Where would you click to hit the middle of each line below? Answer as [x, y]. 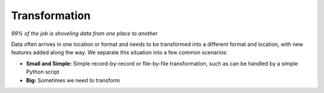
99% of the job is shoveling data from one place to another [85, 33]
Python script [43, 72]
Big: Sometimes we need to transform [73, 80]
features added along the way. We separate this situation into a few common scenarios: [119, 52]
